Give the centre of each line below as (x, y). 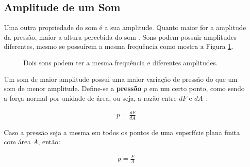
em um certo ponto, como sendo (197, 88)
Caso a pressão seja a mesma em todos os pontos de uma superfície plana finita (122, 132)
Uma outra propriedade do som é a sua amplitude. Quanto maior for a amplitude (125, 27)
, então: (49, 142)
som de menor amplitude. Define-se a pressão (73, 88)
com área (17, 142)
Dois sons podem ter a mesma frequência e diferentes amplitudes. (121, 62)
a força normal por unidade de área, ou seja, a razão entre (90, 98)
